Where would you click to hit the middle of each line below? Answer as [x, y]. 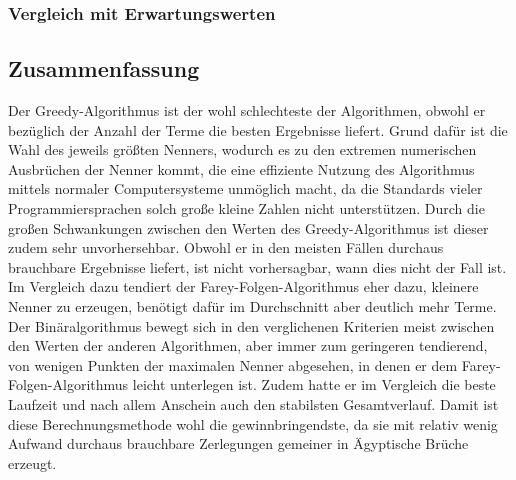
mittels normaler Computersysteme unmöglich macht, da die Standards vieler [245, 188]
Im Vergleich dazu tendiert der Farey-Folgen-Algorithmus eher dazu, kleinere [243, 286]
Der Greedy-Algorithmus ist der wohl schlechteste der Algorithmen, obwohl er [247, 110]
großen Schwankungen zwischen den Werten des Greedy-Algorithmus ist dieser [248, 227]
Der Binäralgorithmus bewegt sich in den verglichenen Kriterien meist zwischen [251, 325]
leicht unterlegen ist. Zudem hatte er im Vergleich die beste [314, 384]
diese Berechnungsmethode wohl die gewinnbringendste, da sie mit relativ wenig [253, 423]
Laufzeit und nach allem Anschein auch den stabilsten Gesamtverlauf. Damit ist [253, 403]
